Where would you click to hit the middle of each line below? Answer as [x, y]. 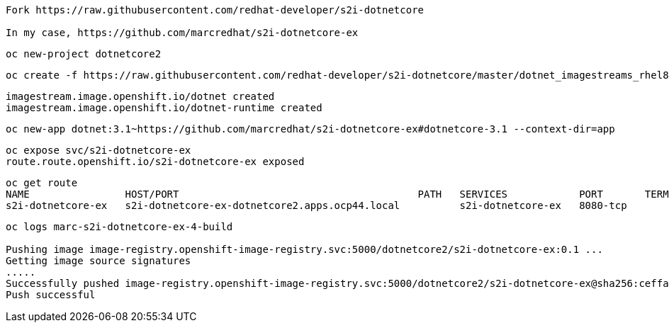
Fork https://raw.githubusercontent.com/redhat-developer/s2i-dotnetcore [215, 10]
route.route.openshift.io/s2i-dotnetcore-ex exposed [155, 162]
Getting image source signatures [99, 261]
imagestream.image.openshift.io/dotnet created [140, 96]
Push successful [51, 295]
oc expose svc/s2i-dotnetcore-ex [99, 150]
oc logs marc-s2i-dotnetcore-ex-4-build [119, 227]
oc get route [42, 183]
